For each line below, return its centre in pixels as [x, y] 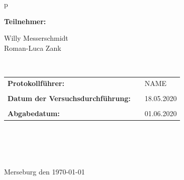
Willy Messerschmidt [36, 38]
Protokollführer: [36, 83]
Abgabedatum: [34, 113]
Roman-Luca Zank [33, 48]
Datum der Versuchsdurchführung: [69, 98]
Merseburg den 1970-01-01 [44, 172]
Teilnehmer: [25, 21]
